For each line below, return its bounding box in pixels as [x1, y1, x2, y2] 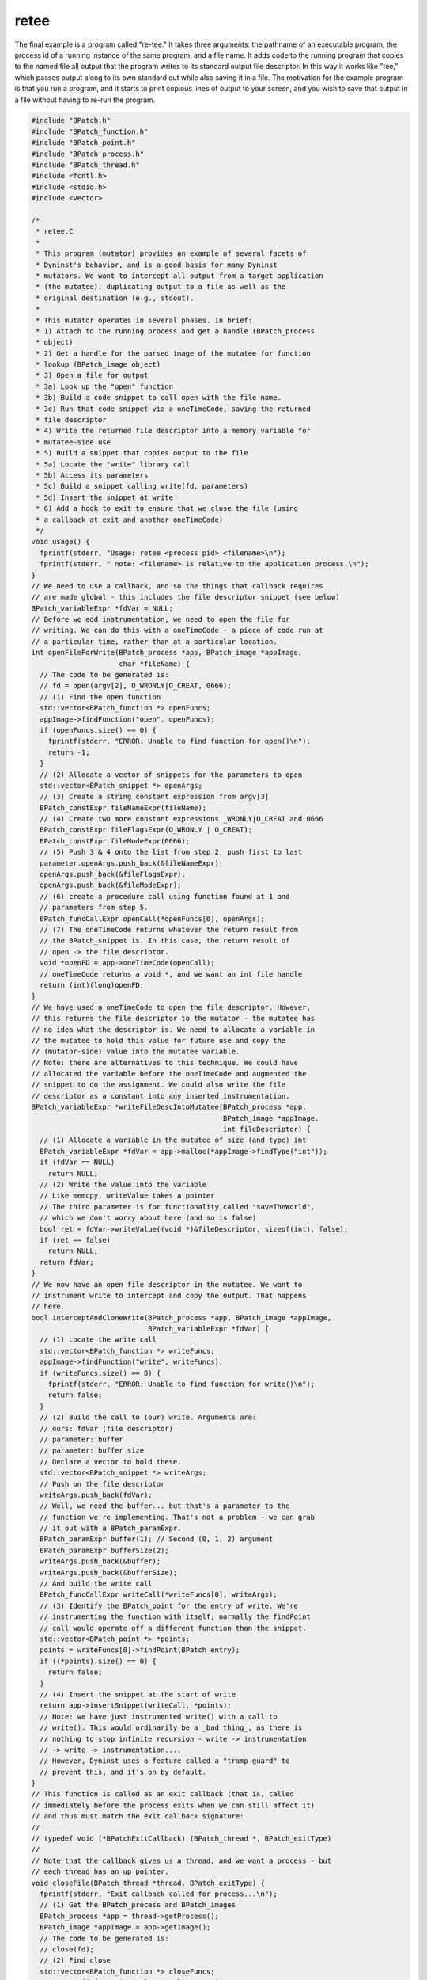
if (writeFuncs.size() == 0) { [40, 1369, 161, 1377]
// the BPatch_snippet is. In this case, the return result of [40, 936, 290, 946]
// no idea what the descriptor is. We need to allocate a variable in [31, 1025, 316, 1034]
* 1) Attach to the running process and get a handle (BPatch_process [36, 326, 316, 336]
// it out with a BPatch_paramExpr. [40, 1524, 182, 1533]
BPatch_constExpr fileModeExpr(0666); [40, 836, 190, 845]
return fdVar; [40, 1258, 95, 1266]
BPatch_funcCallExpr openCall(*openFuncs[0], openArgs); [40, 914, 265, 923]
